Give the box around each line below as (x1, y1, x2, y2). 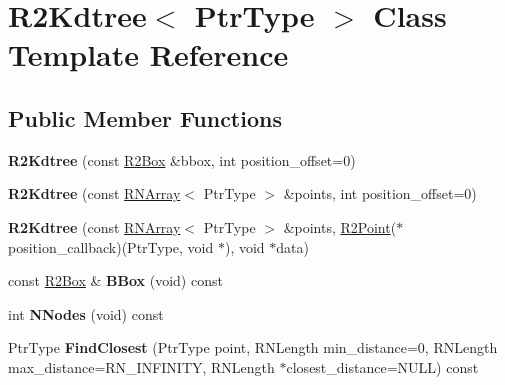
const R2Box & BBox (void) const (8, 270, 223, 291)
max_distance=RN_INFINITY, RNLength (8, 356, 275, 377)
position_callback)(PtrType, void (8, 236, 214, 257)
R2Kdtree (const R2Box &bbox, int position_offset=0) (8, 149, 356, 170)
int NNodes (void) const (8, 303, 164, 324)
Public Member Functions (8, 102, 282, 133)
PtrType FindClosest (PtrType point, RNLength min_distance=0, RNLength (8, 337, 498, 358)
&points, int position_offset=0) (283, 183, 477, 204)
